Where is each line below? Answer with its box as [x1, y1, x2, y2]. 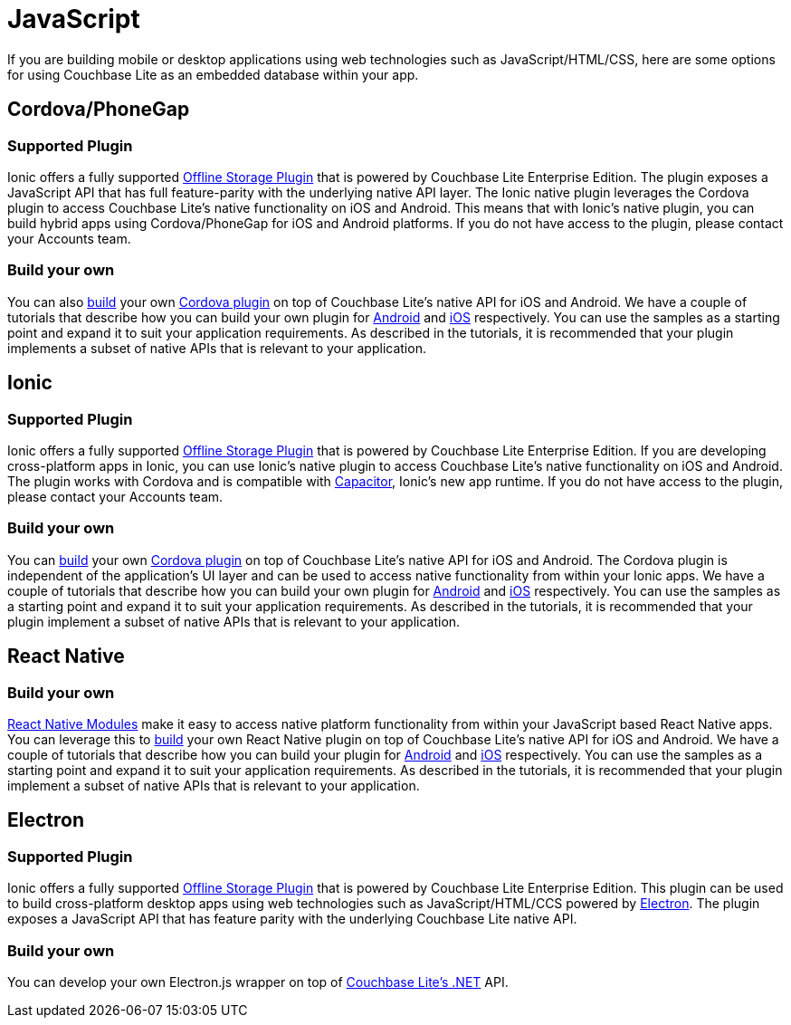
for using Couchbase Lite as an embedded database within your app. [7, 66, 419, 82]
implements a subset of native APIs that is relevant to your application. [7, 340, 426, 356]
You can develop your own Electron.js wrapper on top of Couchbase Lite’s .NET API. [7, 973, 509, 990]
